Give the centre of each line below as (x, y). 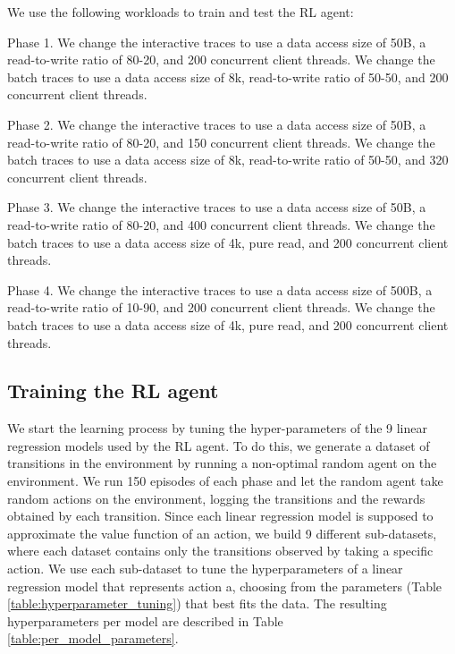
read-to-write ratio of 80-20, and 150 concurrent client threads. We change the (221, 142)
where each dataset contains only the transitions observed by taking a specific (220, 551)
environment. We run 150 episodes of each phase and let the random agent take (225, 481)
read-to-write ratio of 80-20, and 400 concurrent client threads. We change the (221, 224)
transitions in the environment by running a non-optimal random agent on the (222, 463)
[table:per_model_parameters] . (93, 638)
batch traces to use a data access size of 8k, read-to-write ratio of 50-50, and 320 (228, 160)
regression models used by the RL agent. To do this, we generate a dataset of (219, 445)
